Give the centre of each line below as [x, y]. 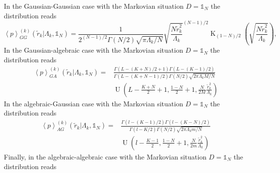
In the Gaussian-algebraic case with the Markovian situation [93, 50]
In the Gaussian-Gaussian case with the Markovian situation [94, 6]
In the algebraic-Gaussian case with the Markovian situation [93, 103]
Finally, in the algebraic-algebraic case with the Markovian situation [105, 156]
